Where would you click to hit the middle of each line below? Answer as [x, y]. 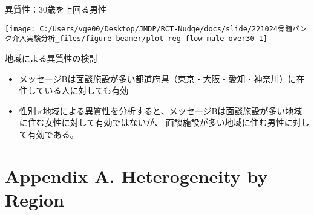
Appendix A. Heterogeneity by [136, 175]
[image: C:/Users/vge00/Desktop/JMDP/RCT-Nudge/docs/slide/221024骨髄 [149, 29]
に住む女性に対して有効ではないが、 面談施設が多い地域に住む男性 [152, 122]
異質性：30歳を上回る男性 [56, 9]
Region [34, 199]
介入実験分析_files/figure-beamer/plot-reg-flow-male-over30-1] [140, 39]
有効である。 [53, 134]
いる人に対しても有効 [87, 90]
